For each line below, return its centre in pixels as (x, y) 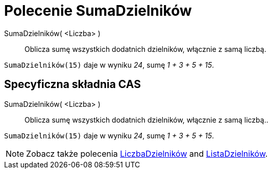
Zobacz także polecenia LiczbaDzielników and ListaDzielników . (147, 153)
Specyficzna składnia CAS (72, 84)
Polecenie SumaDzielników (98, 11)
